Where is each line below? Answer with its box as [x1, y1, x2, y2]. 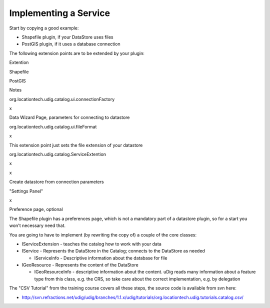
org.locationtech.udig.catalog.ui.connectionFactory [9, 96, 115, 102]
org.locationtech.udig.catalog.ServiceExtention [9, 151, 106, 157]
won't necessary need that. [9, 222, 66, 228]
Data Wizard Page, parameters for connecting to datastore [9, 114, 130, 120]
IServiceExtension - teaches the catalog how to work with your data [21, 240, 162, 247]
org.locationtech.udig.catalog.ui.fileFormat [9, 123, 97, 129]
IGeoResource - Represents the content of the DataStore [21, 262, 138, 268]
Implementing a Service [9, 7, 110, 18]
